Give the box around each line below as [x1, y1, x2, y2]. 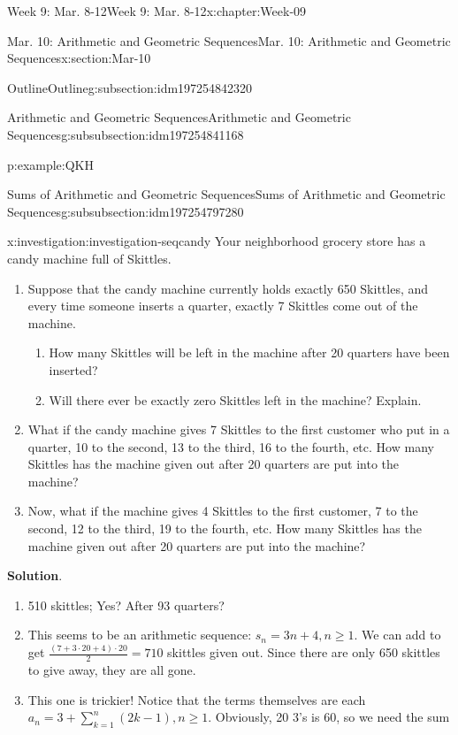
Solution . [7, 566, 63, 585]
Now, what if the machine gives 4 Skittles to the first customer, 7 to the [27, 501, 418, 520]
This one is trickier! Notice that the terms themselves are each [27, 690, 366, 708]
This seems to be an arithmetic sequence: [27, 625, 252, 644]
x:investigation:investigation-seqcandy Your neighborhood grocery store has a [7, 232, 426, 250]
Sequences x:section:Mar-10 [7, 49, 151, 67]
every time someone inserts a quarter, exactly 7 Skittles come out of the [27, 296, 418, 315]
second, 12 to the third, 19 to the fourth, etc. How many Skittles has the [27, 519, 422, 538]
